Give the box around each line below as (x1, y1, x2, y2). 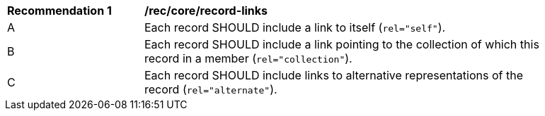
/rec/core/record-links (144, 4, 268, 18)
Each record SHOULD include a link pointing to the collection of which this (144, 37, 539, 51)
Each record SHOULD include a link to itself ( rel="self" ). (144, 20, 446, 34)
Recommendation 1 (7, 4, 112, 18)
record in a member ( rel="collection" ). (144, 51, 352, 65)
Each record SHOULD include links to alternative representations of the (144, 68, 523, 82)
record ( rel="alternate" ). (144, 82, 277, 96)
